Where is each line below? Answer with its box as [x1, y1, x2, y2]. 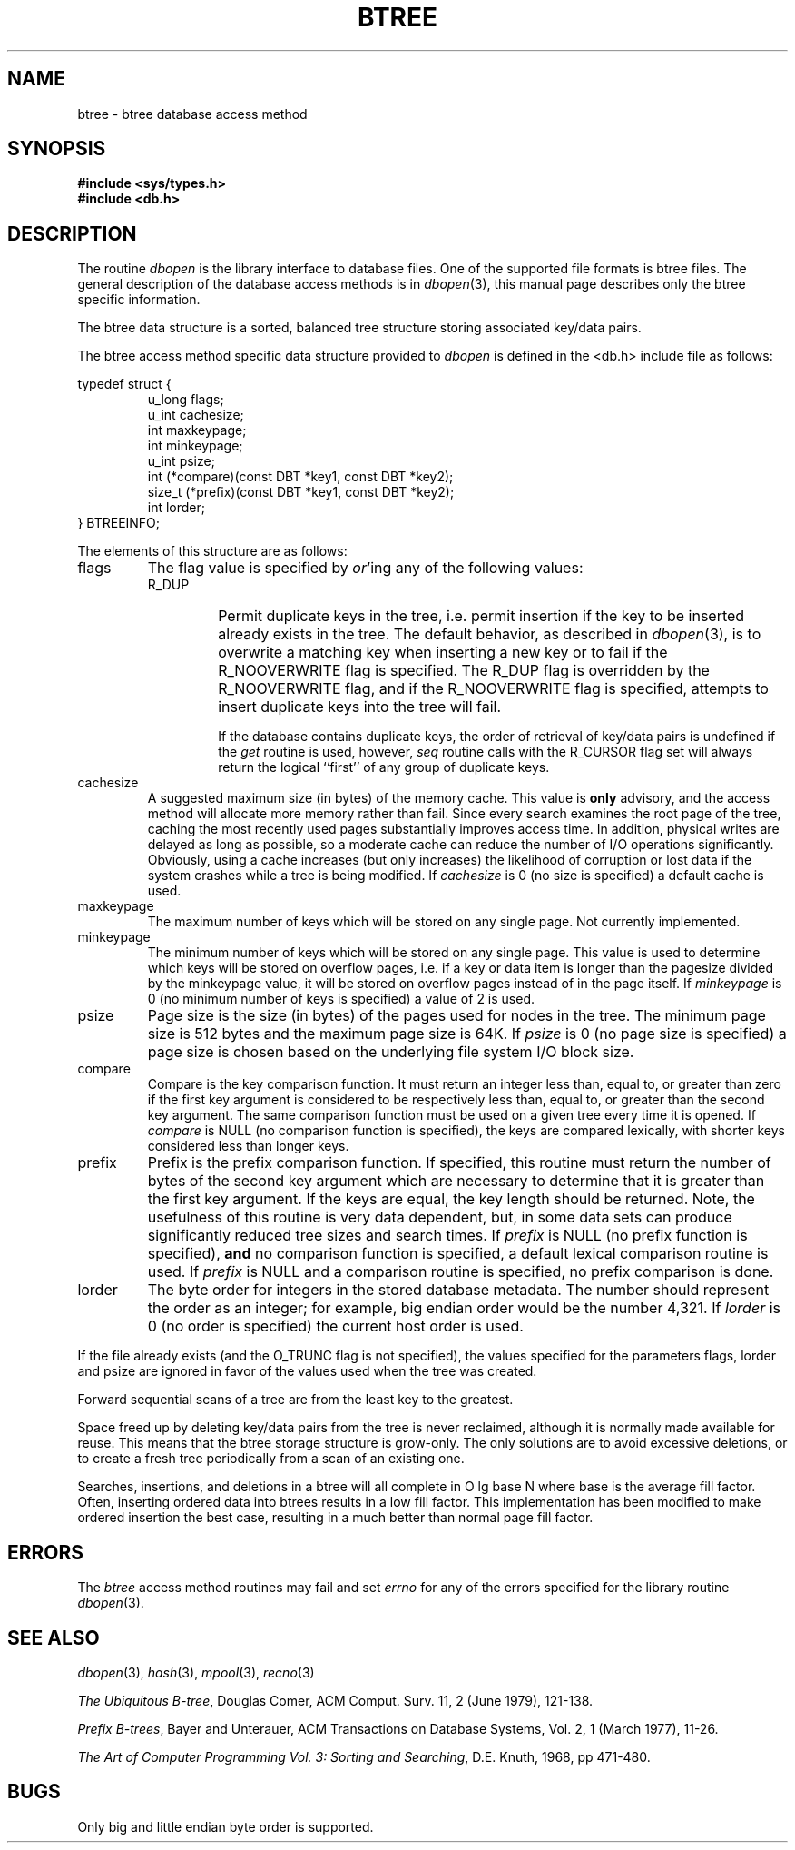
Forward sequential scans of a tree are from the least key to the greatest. [77, 1391, 514, 1408]
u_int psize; [147, 453, 215, 470]
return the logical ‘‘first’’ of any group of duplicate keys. [218, 759, 550, 776]
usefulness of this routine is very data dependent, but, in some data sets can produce [147, 1208, 732, 1227]
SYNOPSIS [7, 137, 106, 161]
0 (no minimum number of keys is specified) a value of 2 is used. [147, 991, 535, 1007]
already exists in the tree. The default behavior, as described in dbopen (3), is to [218, 625, 761, 644]
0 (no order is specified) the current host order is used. [147, 1317, 524, 1336]
